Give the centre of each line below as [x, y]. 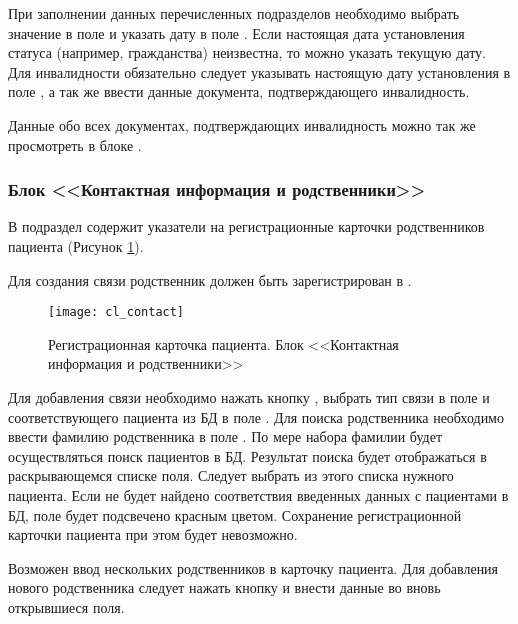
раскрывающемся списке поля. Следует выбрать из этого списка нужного [231, 475]
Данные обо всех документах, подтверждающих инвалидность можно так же [242, 124]
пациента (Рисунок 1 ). [76, 245]
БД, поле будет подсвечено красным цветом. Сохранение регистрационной [235, 514]
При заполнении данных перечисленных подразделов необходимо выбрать [234, 13]
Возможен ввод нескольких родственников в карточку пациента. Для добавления [253, 567]
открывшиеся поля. [66, 606]
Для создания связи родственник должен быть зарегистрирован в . [210, 279]
